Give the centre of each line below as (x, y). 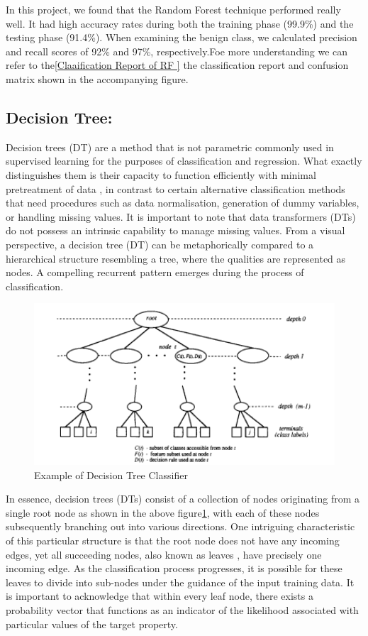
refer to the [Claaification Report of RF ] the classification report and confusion (177, 65)
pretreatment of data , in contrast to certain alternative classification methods (175, 188)
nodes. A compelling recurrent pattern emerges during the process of (155, 272)
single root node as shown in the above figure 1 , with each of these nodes (163, 512)
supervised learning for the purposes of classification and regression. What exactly (184, 161)
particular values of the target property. (92, 624)
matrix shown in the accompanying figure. (97, 78)
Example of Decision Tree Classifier (111, 475)
